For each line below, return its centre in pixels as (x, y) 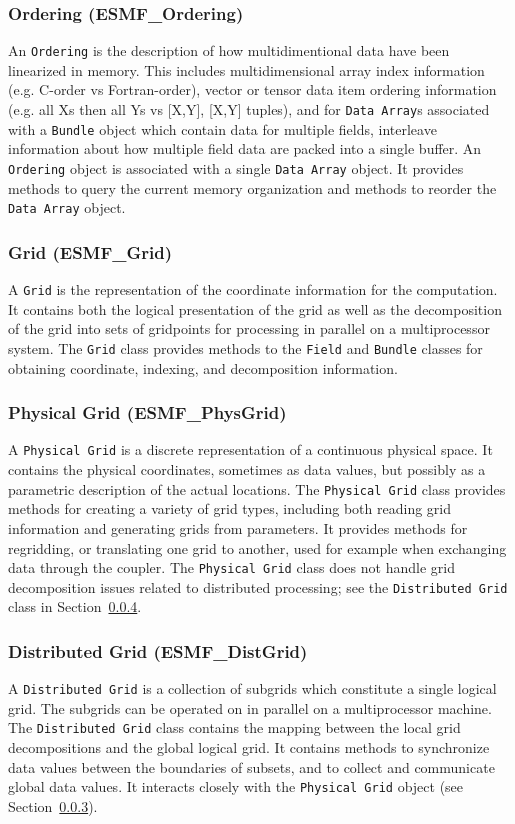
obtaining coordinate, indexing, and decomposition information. (203, 367)
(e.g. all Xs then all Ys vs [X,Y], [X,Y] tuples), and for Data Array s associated (249, 109)
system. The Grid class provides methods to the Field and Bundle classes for (245, 347)
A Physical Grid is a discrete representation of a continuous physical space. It (250, 449)
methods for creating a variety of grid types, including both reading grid (230, 508)
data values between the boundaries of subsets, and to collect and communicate (251, 766)
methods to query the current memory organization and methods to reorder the (252, 187)
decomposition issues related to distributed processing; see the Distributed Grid (258, 586)
